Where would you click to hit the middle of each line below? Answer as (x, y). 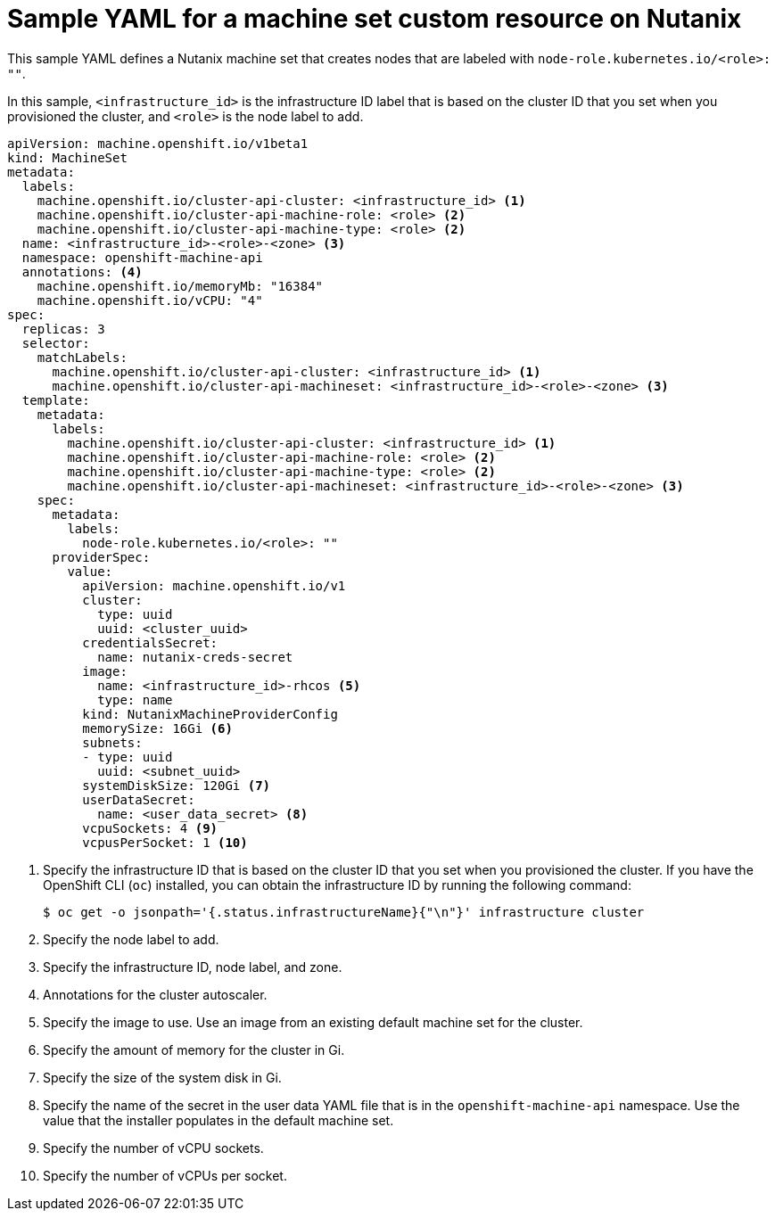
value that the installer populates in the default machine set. (218, 1120)
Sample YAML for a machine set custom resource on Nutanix (375, 19)
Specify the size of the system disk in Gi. (162, 1077)
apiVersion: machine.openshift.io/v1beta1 (158, 143)
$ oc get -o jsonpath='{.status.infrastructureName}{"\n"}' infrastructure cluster (344, 912)
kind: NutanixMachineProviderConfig (210, 714)
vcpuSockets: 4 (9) (150, 828)
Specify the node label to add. (131, 939)
